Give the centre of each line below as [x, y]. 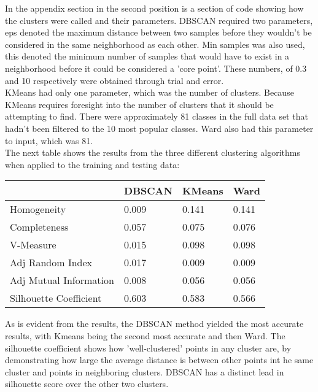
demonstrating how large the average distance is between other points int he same [159, 360]
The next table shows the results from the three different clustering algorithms [153, 152]
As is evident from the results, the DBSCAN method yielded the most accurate [154, 324]
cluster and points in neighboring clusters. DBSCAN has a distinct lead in [145, 371]
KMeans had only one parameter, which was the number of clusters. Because [149, 92]
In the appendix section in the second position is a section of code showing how [154, 8]
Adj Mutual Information [62, 280]
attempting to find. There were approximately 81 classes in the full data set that [157, 116]
